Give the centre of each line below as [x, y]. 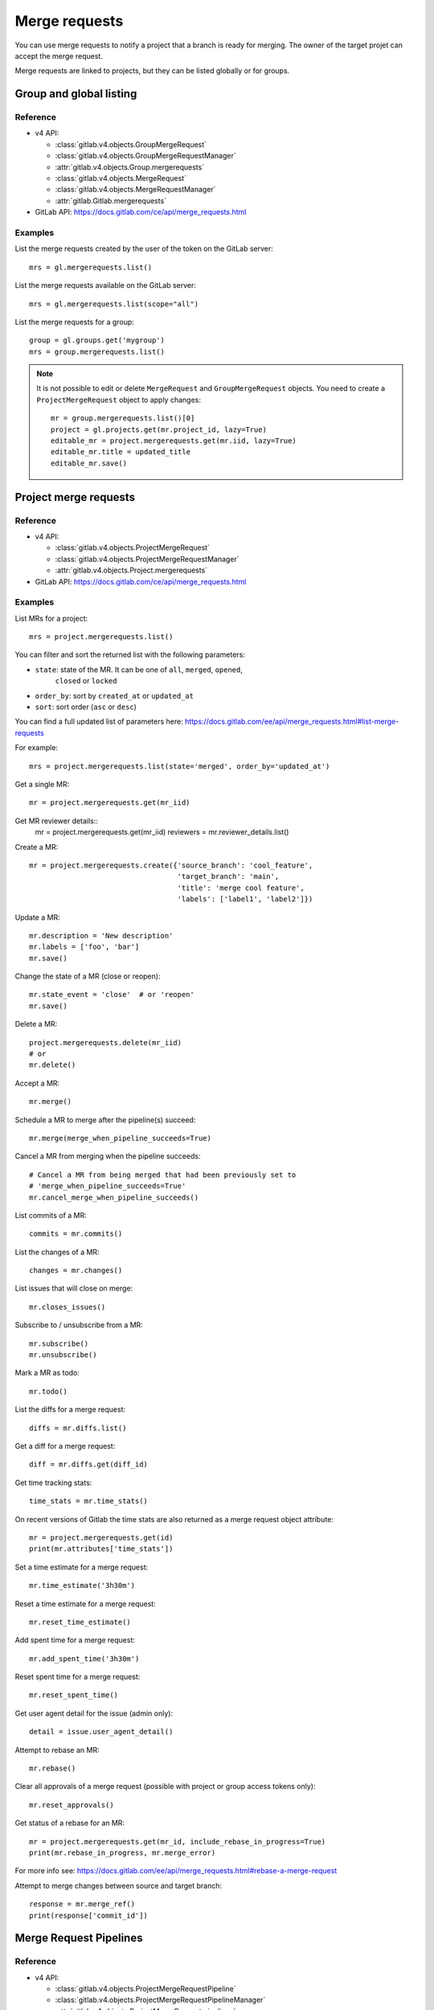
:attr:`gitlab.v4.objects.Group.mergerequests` [130, 167]
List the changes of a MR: [57, 1252]
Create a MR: [37, 847]
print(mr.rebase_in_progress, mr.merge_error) [123, 1852]
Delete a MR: [36, 1024]
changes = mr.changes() [76, 1271]
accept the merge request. [59, 55]
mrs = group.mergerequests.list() [97, 351]
